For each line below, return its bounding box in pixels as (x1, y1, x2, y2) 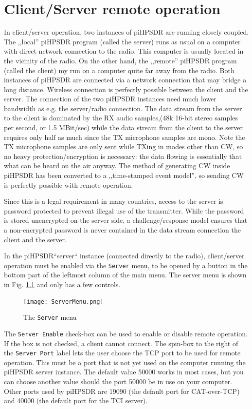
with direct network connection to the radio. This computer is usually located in (4, 46, 244, 56)
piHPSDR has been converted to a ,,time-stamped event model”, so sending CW (4, 170, 244, 180)
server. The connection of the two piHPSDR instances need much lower (4, 94, 216, 104)
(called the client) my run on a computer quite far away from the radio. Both (4, 65, 234, 75)
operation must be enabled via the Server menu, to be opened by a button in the (4, 260, 248, 270)
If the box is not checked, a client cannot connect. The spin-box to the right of (4, 338, 238, 348)
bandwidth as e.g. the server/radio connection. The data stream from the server (4, 103, 242, 113)
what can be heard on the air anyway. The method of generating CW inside (4, 160, 230, 171)
